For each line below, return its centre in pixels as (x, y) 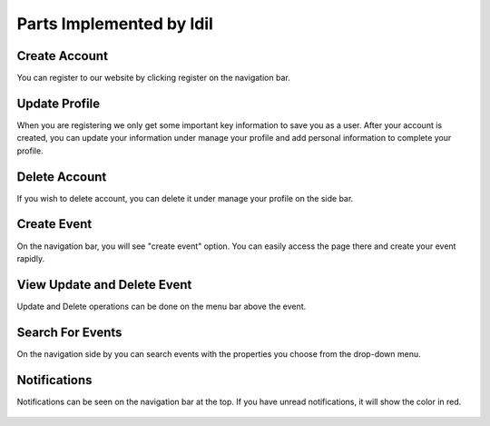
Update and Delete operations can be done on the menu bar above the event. (162, 306)
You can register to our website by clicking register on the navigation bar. (153, 78)
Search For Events (69, 332)
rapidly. (31, 258)
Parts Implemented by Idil (115, 24)
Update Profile (58, 103)
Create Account (63, 56)
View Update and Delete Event (104, 285)
